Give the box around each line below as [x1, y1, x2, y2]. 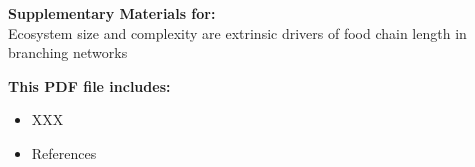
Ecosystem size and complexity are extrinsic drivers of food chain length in [8, 22, 467, 43]
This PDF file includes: [8, 75, 171, 96]
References [31, 142, 97, 163]
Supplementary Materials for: [8, 3, 216, 23]
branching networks [8, 42, 128, 63]
